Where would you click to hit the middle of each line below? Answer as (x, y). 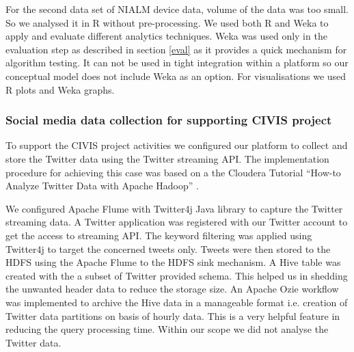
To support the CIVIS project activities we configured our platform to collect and (177, 145)
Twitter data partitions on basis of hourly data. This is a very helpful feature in (173, 315)
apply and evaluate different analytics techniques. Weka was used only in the (166, 36)
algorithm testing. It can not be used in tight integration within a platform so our (177, 63)
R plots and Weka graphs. (60, 89)
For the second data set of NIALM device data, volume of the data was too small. (177, 9)
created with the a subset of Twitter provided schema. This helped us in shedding (177, 275)
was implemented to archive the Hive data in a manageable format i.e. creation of (177, 302)
